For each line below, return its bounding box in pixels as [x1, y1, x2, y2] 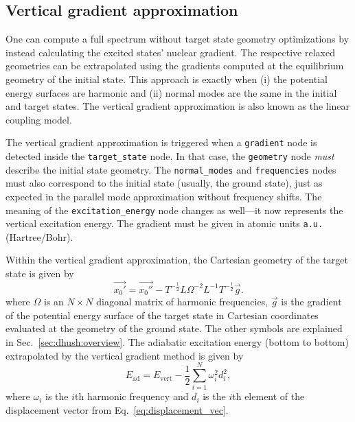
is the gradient [281, 294, 342, 309]
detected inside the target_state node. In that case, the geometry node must [5, 149, 334, 163]
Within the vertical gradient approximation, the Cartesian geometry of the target [5, 253, 348, 267]
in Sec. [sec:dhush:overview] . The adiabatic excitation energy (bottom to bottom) [5, 335, 349, 349]
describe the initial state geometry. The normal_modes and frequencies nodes [5, 162, 336, 176]
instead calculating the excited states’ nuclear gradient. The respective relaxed [5, 45, 335, 59]
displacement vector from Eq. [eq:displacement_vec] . [5, 402, 229, 417]
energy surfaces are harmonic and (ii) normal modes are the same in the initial [5, 85, 337, 99]
